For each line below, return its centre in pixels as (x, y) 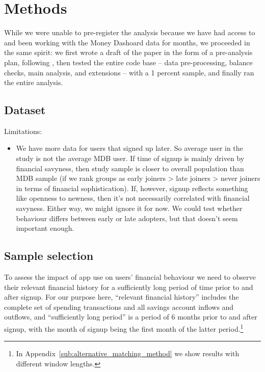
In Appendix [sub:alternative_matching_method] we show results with (128, 353)
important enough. (45, 228)
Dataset (25, 110)
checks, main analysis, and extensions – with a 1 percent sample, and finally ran (129, 72)
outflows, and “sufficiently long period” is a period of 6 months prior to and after (131, 317)
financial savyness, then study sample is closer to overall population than (130, 168)
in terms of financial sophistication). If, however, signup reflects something (132, 188)
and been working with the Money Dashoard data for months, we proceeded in (127, 42)
